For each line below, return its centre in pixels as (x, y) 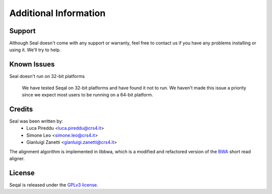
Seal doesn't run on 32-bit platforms (47, 76)
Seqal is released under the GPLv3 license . (54, 185)
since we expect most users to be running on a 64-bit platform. (87, 95)
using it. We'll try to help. (35, 50)
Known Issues (32, 65)
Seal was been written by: (36, 121)
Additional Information (57, 13)
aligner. (17, 159)
